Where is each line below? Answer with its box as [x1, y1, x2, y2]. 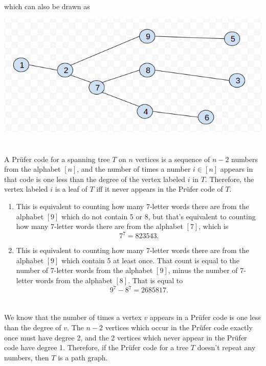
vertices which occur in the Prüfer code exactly [105, 322, 253, 332]
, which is [198, 221, 229, 232]
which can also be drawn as [4, 1, 90, 11]
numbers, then [4, 352, 49, 362]
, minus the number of [168, 265, 238, 276]
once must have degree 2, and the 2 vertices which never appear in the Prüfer [4, 332, 247, 342]
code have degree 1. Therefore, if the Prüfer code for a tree [4, 342, 189, 353]
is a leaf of [55, 184, 87, 194]
